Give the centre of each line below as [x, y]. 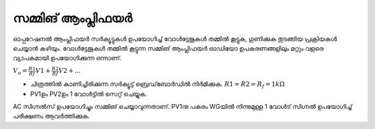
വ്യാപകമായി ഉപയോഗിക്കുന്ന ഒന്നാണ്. [67, 58]
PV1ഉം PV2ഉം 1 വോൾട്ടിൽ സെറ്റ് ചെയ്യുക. [89, 94]
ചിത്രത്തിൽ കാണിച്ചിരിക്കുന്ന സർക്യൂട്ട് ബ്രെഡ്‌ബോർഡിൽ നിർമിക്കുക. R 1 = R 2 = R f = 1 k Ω [157, 85]
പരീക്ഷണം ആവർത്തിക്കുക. [51, 116]
